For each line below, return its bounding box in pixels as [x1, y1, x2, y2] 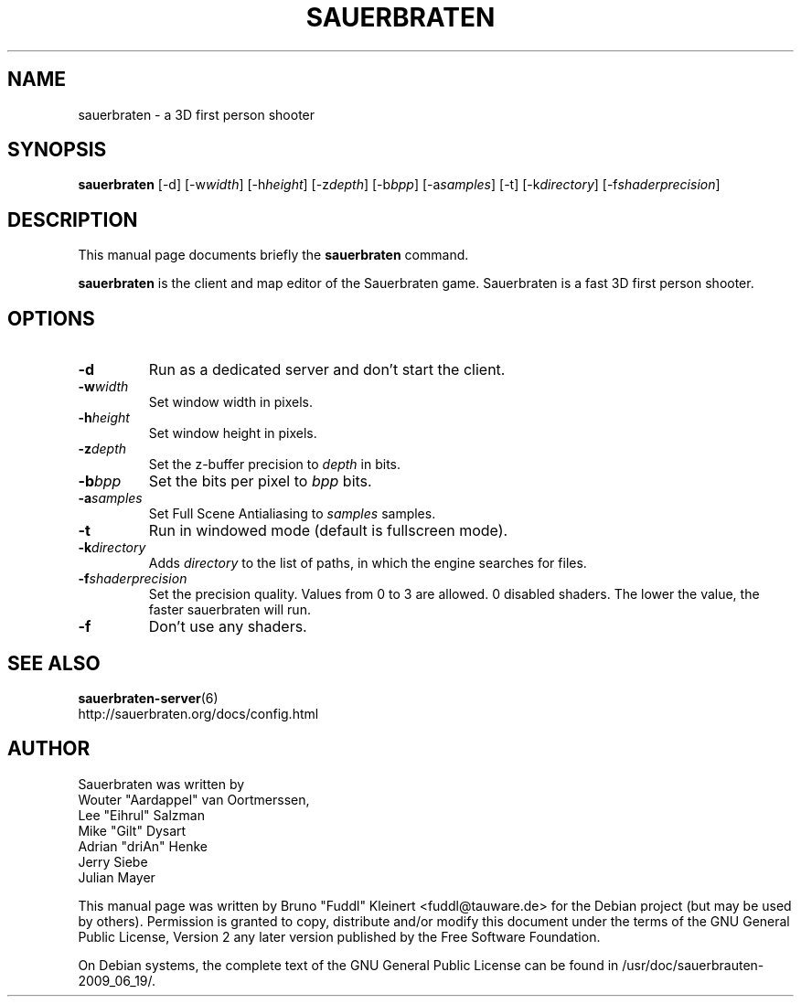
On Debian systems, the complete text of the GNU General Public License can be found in [78, 956, 619, 973]
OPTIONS [7, 306, 95, 330]
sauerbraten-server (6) [78, 689, 219, 706]
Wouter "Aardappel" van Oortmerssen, [78, 791, 310, 807]
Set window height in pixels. [148, 425, 317, 442]
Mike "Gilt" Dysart [78, 822, 187, 838]
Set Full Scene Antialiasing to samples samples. [148, 506, 436, 522]
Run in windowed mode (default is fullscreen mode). [148, 521, 508, 540]
